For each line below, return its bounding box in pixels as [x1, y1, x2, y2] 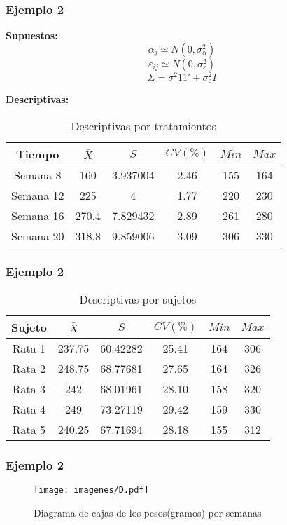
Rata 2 [12, 360, 46, 377]
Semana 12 [11, 186, 64, 203]
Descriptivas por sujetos [79, 291, 197, 308]
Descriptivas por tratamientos [71, 117, 217, 134]
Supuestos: [6, 28, 58, 43]
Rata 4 [12, 401, 46, 418]
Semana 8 [14, 166, 62, 183]
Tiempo [15, 145, 59, 162]
